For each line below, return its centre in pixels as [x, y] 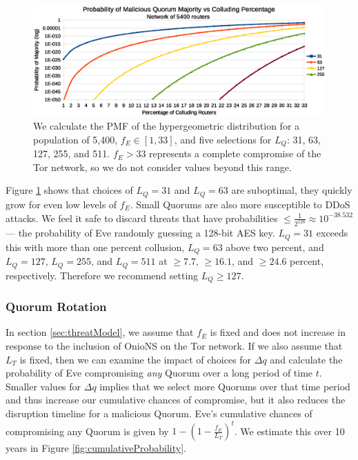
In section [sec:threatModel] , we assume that [100, 332]
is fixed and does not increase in [278, 332]
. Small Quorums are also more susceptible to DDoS [240, 204]
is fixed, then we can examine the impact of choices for [136, 359]
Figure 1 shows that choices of [69, 190]
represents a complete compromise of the [235, 153]
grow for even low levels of [61, 204]
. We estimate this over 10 [289, 431]
